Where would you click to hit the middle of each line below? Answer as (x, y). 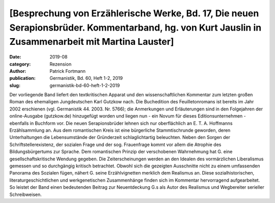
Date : (15, 57)
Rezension (61, 64)
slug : (15, 85)
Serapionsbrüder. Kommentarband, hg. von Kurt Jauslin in (135, 27)
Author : (18, 71)
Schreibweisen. (25, 194)
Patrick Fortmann (68, 71)
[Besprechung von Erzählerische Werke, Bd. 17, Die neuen (134, 13)
